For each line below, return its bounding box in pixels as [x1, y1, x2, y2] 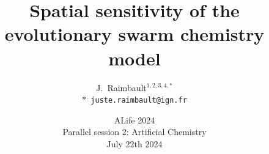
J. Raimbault [96, 81, 147, 94]
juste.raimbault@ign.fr [90, 96, 187, 105]
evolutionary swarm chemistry [4, 21, 265, 46]
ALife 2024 [114, 113, 155, 126]
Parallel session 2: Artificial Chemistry [62, 125, 207, 138]
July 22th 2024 [106, 137, 163, 150]
